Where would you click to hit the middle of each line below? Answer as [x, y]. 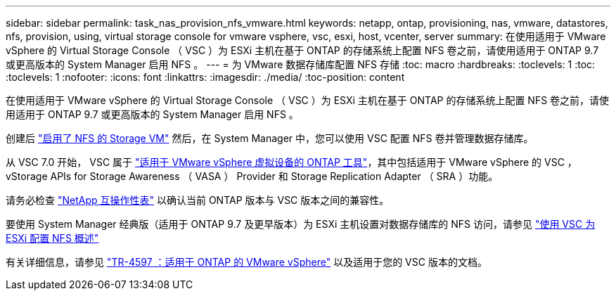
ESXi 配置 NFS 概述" [52, 238]
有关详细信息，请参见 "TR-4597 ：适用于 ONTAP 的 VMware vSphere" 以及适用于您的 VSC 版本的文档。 [246, 262]
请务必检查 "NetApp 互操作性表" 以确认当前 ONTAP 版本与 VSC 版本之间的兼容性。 [198, 200]
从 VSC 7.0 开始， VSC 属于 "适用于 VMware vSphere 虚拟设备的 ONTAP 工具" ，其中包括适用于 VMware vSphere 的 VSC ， [291, 162]
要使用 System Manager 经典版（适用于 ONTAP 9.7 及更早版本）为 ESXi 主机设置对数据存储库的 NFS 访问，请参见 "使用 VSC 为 [301, 224]
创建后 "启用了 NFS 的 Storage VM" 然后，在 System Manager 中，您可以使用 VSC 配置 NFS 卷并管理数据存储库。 [270, 138]
